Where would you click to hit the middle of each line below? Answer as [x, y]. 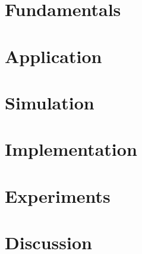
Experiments [58, 195]
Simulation [50, 102]
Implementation [71, 149]
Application [53, 56]
